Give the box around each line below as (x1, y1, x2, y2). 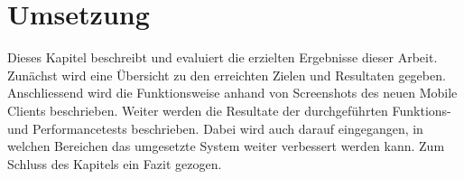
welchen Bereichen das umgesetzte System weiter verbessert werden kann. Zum (7, 137, 445, 155)
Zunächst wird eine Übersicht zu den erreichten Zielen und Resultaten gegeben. (7, 65, 446, 84)
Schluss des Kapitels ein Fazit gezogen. (7, 154, 222, 173)
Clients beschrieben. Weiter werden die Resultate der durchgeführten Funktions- (7, 100, 451, 119)
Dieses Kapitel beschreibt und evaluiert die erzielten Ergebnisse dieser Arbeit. (7, 48, 438, 67)
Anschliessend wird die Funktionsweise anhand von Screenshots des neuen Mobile (7, 83, 458, 102)
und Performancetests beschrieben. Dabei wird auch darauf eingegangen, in (7, 118, 423, 137)
